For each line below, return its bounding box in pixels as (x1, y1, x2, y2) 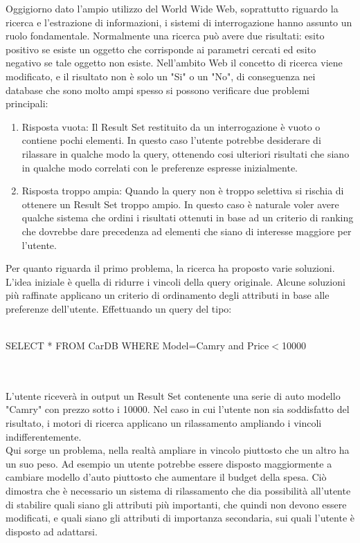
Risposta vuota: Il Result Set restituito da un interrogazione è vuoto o (21, 119, 321, 134)
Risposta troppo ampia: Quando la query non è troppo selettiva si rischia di (21, 183, 344, 198)
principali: (6, 96, 48, 111)
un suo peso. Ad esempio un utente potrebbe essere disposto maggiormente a (6, 456, 332, 470)
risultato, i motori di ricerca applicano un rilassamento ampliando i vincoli (6, 416, 322, 430)
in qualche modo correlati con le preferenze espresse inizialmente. (21, 160, 298, 174)
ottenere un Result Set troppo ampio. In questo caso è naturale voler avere (21, 196, 339, 211)
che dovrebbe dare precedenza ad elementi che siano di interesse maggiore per (21, 223, 352, 238)
